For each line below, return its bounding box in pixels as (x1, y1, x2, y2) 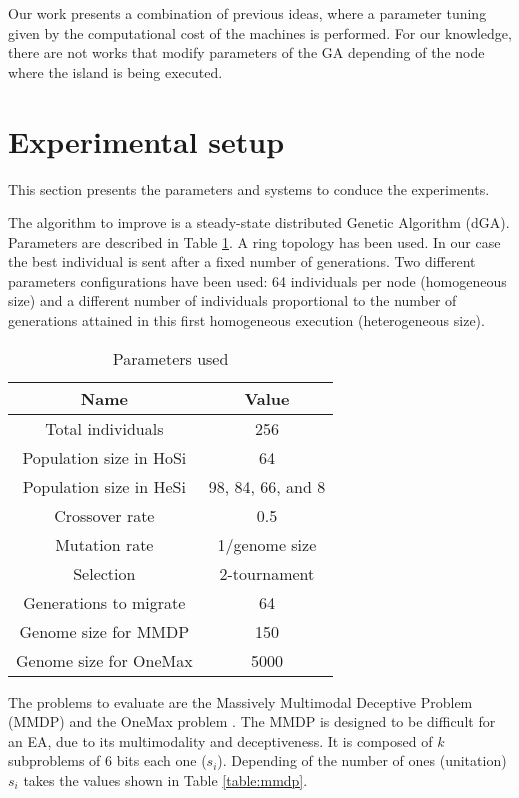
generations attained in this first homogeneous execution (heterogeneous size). (8, 310, 485, 331)
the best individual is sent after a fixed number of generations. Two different (8, 251, 476, 272)
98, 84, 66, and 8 (208, 474, 326, 498)
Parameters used (112, 346, 229, 370)
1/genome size (217, 532, 317, 556)
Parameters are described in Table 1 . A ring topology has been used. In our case (8, 231, 501, 252)
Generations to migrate (23, 590, 186, 614)
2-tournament (219, 561, 315, 585)
